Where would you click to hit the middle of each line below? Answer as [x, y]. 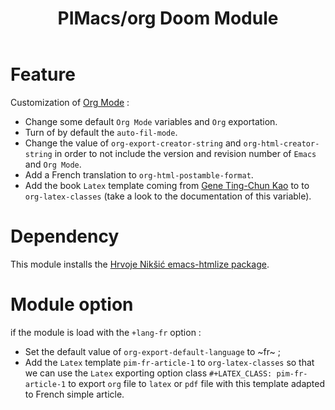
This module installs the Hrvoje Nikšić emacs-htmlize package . [140, 264]
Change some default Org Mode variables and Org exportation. [151, 121]
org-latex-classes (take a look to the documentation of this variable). [168, 196]
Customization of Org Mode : [70, 102]
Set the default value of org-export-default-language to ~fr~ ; [152, 351]
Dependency [65, 236]
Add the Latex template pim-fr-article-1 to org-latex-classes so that [169, 362]
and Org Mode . [53, 164]
